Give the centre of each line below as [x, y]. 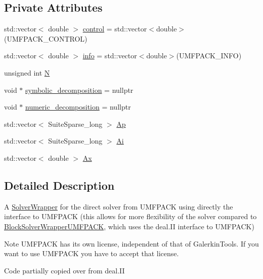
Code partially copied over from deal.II [64, 270]
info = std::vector [110, 56]
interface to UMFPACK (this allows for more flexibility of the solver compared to [130, 216]
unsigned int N [27, 72]
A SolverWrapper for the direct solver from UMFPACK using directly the [119, 206]
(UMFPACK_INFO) [209, 56]
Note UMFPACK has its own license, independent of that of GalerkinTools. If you [131, 243]
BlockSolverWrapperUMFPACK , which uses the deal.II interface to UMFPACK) [129, 226]
